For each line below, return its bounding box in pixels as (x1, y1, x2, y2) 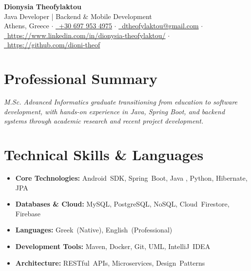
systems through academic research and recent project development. (4, 116, 204, 126)
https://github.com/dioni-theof (7, 40, 100, 50)
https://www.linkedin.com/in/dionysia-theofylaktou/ (7, 30, 166, 40)
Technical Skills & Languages (4, 145, 204, 165)
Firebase (15, 208, 41, 218)
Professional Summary (4, 68, 157, 88)
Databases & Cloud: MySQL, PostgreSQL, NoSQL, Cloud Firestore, (15, 199, 230, 209)
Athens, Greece (4, 21, 49, 31)
